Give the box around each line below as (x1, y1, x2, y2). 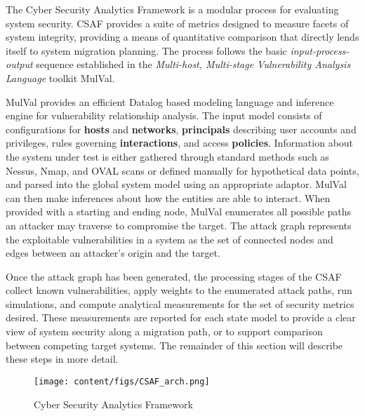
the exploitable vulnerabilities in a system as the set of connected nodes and (6, 232, 333, 246)
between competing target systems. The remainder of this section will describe (6, 337, 343, 352)
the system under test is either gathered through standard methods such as (6, 149, 329, 163)
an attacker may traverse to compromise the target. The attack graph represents (6, 217, 352, 232)
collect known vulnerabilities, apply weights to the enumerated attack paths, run (6, 283, 352, 297)
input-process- (290, 43, 350, 58)
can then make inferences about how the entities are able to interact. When (6, 190, 331, 205)
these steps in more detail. (6, 351, 119, 366)
